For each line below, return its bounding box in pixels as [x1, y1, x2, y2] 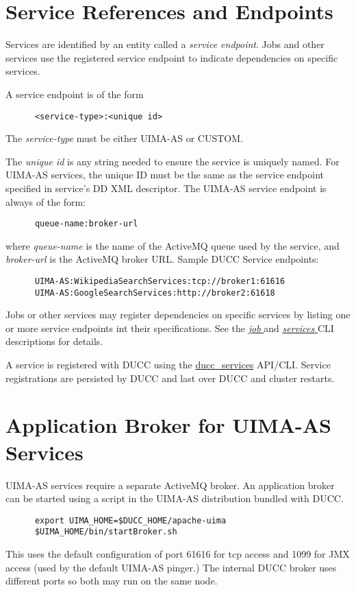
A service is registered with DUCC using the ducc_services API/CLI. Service [5, 357, 331, 372]
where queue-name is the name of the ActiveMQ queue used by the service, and [5, 238, 340, 252]
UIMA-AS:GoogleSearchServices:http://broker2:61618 [34, 287, 275, 298]
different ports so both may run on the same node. [5, 573, 218, 588]
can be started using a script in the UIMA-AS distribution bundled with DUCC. [5, 491, 344, 506]
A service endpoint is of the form [5, 86, 144, 101]
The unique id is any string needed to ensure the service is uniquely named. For [5, 154, 340, 168]
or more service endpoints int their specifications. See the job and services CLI [5, 320, 334, 335]
